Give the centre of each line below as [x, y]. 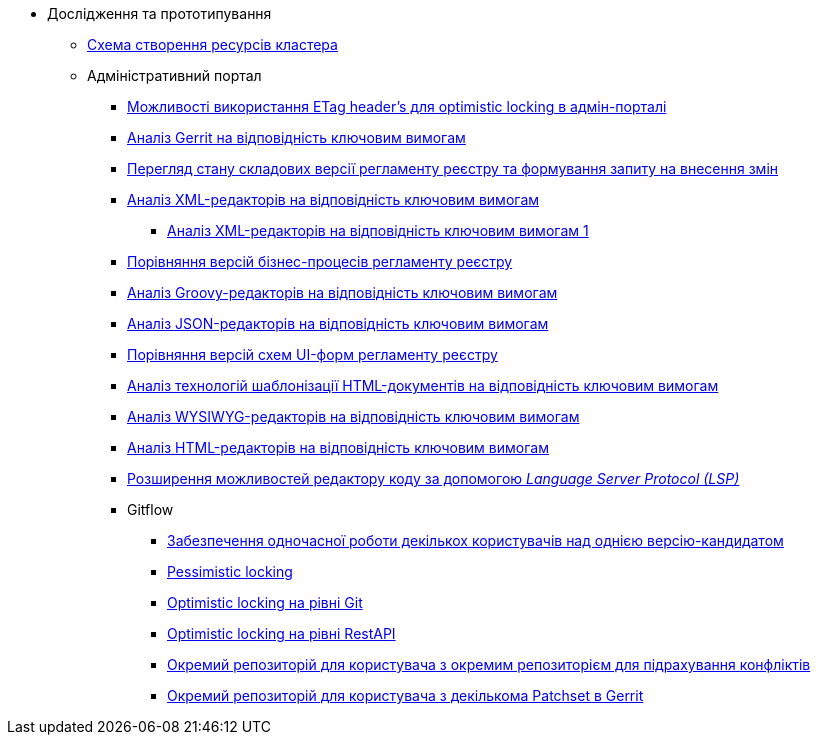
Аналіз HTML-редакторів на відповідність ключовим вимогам [338, 447]
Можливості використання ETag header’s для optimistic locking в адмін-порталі [397, 106]
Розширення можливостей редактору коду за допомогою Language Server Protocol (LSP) [433, 478]
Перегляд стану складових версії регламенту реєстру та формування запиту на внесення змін [453, 168]
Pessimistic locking [230, 571]
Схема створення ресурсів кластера [212, 44]
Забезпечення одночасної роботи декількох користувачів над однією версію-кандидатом [475, 540]
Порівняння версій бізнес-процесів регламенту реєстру [320, 261]
